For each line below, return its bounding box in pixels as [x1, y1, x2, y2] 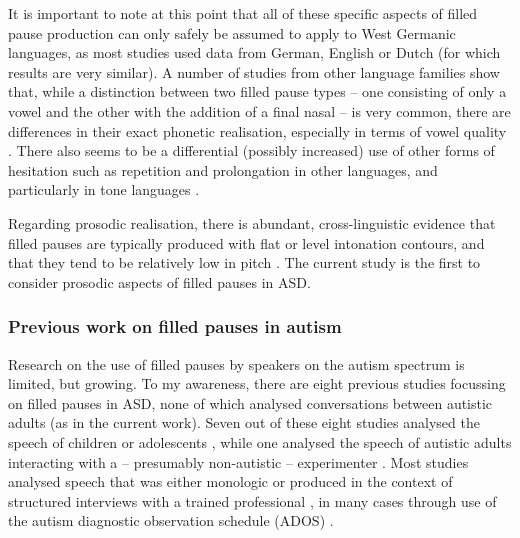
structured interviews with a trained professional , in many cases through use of [8, 490, 497, 511]
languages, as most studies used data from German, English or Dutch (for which [8, 42, 501, 63]
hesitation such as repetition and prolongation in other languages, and [8, 159, 438, 180]
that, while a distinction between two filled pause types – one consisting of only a [8, 81, 507, 102]
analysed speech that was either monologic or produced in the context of [8, 471, 453, 492]
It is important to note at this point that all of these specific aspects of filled [8, 3, 478, 23]
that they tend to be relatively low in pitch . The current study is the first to [8, 252, 481, 273]
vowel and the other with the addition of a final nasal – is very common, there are [8, 100, 511, 121]
